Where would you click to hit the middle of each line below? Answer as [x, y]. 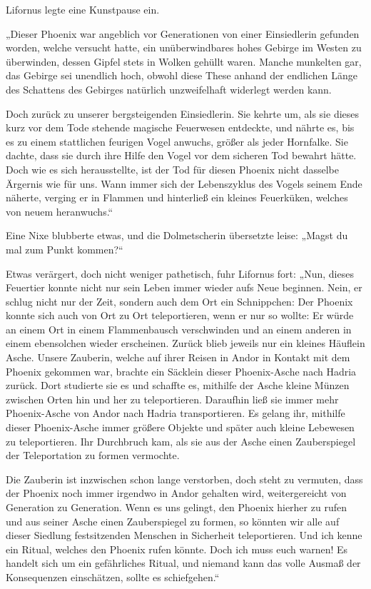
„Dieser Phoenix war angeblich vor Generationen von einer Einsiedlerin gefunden [183, 33]
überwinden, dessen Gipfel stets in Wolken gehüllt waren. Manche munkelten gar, [184, 61]
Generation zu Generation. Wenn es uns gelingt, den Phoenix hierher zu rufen [176, 507]
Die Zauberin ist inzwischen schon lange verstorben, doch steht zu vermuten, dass [184, 479]
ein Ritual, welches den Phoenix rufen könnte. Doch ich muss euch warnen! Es [177, 549]
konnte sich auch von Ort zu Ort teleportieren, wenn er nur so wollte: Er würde [180, 315]
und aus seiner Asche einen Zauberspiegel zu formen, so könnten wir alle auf [173, 521]
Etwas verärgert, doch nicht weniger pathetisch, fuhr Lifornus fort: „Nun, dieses [180, 273]
